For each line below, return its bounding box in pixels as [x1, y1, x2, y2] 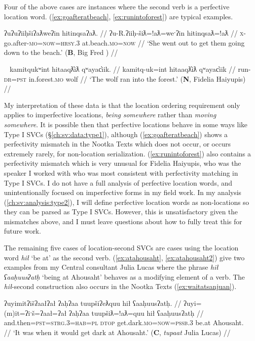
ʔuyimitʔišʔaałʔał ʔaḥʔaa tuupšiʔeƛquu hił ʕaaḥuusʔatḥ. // [4, 298, 182, 308]
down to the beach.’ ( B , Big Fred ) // [4, 47, 118, 57]
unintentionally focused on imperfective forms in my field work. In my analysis [4, 187, 242, 197]
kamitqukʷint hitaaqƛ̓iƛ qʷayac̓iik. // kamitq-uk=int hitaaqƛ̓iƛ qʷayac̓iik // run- [9, 63, 251, 74]
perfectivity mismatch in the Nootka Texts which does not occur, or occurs [4, 139, 231, 149]
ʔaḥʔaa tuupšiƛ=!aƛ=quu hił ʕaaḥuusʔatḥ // [69, 307, 204, 318]
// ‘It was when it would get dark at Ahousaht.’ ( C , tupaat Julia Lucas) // [4, 327, 231, 337]
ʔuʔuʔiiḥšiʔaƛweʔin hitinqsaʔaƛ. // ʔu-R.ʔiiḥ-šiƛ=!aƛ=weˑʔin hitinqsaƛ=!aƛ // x [4, 28, 244, 38]
